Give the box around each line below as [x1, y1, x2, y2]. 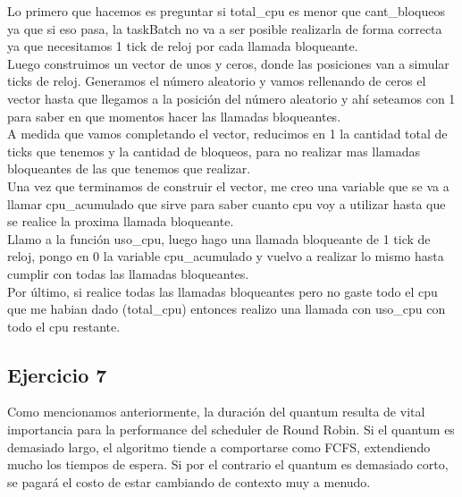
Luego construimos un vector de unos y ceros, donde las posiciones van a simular [7, 54, 449, 72]
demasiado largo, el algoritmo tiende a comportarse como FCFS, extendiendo [7, 437, 431, 456]
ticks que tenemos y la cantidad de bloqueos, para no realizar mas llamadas [7, 141, 421, 160]
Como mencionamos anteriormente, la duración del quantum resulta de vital [7, 402, 425, 421]
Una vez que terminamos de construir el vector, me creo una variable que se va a [7, 176, 449, 195]
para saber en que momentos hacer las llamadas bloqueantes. [7, 106, 341, 125]
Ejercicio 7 [7, 360, 107, 388]
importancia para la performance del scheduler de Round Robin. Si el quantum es [7, 420, 455, 439]
